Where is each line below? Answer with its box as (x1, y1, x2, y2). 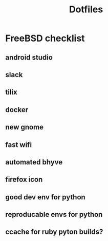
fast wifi (5, 140, 32, 149)
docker (5, 105, 29, 114)
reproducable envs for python (5, 210, 103, 219)
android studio (5, 53, 53, 62)
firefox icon (5, 175, 43, 184)
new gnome (5, 123, 44, 132)
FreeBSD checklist (5, 32, 85, 44)
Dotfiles (69, 4, 103, 15)
